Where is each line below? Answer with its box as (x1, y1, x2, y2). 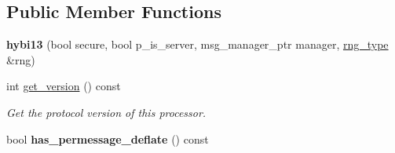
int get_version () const (6, 78, 121, 94)
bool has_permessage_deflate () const (6, 130, 209, 147)
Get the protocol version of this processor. (6, 104, 207, 120)
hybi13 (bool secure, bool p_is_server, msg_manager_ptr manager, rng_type (6, 36, 389, 53)
